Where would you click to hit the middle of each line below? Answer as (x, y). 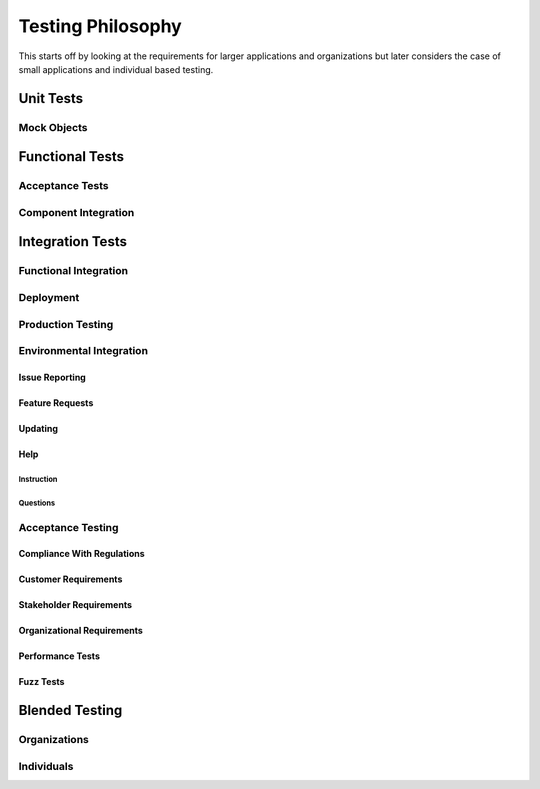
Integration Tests (72, 241)
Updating (38, 428)
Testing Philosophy (100, 26)
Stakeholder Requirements (75, 605)
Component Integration (76, 212)
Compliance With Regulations (81, 554)
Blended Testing (70, 710)
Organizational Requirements (81, 631)
